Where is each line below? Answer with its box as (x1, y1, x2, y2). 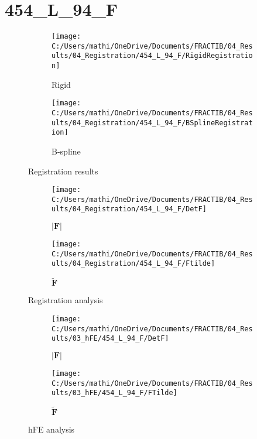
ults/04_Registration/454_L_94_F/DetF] (52, 205, 207, 214)
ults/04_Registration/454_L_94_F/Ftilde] (52, 259, 215, 268)
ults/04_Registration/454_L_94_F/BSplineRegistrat (52, 118, 253, 127)
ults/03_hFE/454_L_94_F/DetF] (52, 334, 169, 343)
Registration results (28, 164, 98, 177)
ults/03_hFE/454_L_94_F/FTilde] (52, 389, 177, 397)
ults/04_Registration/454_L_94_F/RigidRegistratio (52, 52, 253, 60)
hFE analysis (28, 423, 75, 435)
